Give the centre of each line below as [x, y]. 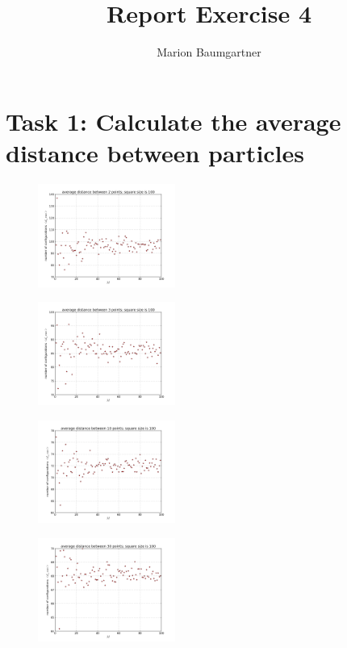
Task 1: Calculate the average [173, 121]
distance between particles [155, 152]
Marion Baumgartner [209, 52]
